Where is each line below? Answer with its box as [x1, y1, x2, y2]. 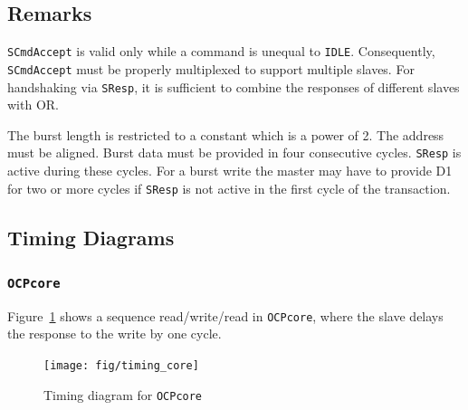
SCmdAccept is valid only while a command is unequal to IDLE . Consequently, [7, 42, 435, 61]
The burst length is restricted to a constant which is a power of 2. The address [7, 125, 444, 144]
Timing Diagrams [7, 223, 175, 251]
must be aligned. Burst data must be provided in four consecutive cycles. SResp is [7, 143, 462, 162]
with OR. [7, 95, 59, 114]
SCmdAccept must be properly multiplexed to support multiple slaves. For [7, 59, 415, 78]
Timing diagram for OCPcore [43, 385, 203, 404]
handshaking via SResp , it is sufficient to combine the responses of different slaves [7, 77, 460, 96]
